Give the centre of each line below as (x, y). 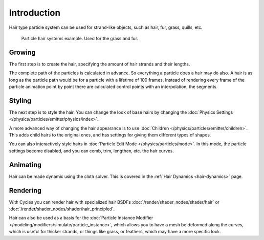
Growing (22, 52)
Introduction (35, 13)
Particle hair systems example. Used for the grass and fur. (80, 38)
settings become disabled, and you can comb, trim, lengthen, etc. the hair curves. (91, 151)
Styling (20, 100)
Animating (25, 164)
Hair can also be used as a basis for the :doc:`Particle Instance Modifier (81, 218)
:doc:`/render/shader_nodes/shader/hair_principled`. (62, 209)
